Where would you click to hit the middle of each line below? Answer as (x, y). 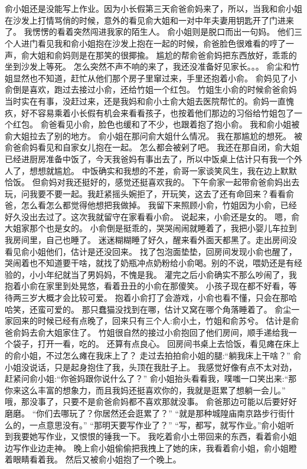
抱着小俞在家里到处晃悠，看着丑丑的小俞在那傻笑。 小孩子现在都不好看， (147, 286)
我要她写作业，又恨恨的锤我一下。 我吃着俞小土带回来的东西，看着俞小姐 (155, 436)
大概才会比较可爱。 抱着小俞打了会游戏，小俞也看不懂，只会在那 (163, 298)
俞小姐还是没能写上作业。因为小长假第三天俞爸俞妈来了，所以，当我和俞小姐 (153, 9)
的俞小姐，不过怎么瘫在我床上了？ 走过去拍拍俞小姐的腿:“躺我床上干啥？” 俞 (153, 355)
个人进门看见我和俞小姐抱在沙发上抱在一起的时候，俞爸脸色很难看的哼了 (145, 43)
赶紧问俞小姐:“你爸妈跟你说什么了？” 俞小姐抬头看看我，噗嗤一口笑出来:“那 (151, 378)
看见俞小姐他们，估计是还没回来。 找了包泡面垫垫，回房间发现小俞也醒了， (151, 251)
